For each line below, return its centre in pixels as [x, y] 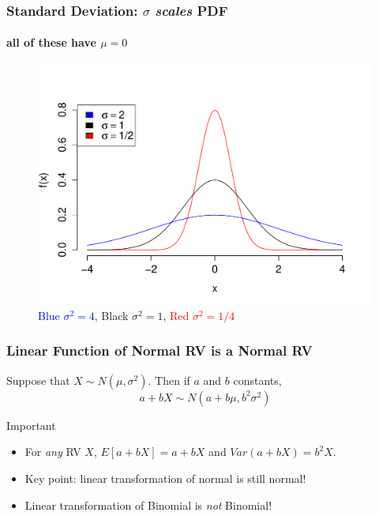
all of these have [51, 42]
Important [31, 425]
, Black [111, 315]
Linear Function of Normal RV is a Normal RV [159, 350]
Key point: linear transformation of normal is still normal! [165, 478]
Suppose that [38, 380]
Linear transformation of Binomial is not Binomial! [148, 505]
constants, [257, 380]
